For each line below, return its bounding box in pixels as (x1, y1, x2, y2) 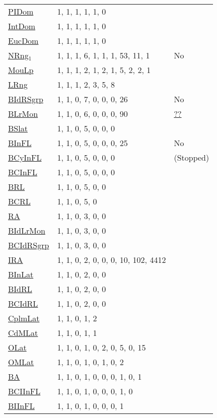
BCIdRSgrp (8, 239, 49, 251)
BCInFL (8, 166, 38, 178)
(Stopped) (174, 152, 209, 163)
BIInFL (8, 400, 35, 411)
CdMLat (8, 327, 38, 338)
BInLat (8, 268, 34, 280)
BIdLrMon (8, 225, 45, 236)
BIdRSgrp (8, 93, 43, 105)
